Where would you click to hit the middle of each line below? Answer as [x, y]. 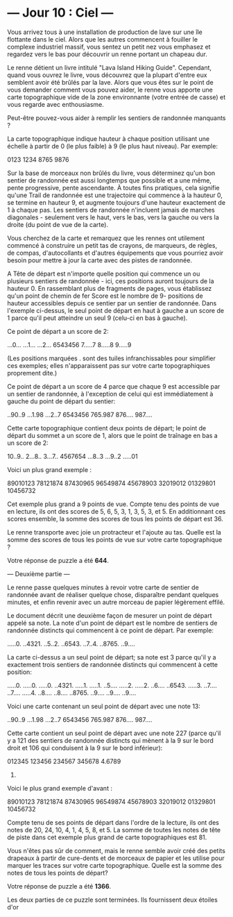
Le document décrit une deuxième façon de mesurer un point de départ [110, 615]
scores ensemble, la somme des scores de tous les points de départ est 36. [115, 519]
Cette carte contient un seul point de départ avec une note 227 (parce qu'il [114, 733]
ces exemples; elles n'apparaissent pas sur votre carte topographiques [109, 365]
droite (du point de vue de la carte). [58, 224]
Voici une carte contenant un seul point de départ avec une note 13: [104, 706]
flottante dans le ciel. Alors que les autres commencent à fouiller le [103, 39]
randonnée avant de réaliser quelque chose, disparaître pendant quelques [113, 594]
